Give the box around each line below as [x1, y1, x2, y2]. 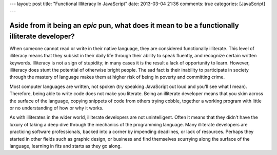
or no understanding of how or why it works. [9, 105, 104, 111]
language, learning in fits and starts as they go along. [9, 143, 122, 149]
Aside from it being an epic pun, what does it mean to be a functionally [9, 21, 240, 30]
